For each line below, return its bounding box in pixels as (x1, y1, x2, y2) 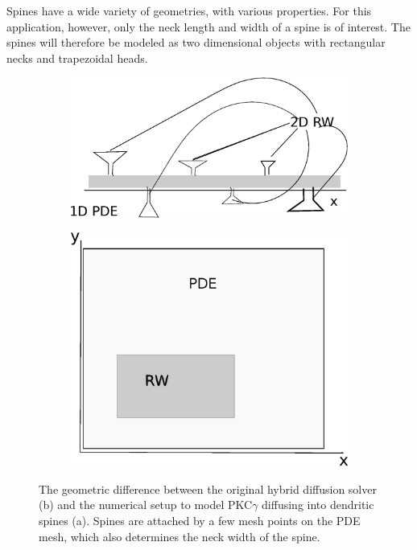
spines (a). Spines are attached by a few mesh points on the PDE (39, 512, 361, 529)
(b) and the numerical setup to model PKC (39, 496, 253, 513)
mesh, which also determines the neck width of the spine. (39, 527, 320, 544)
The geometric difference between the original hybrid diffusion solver (39, 480, 377, 497)
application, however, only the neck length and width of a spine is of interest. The (6, 18, 411, 35)
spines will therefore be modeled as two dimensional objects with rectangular (6, 34, 386, 51)
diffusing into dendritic (262, 496, 374, 513)
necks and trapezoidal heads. (6, 49, 148, 66)
